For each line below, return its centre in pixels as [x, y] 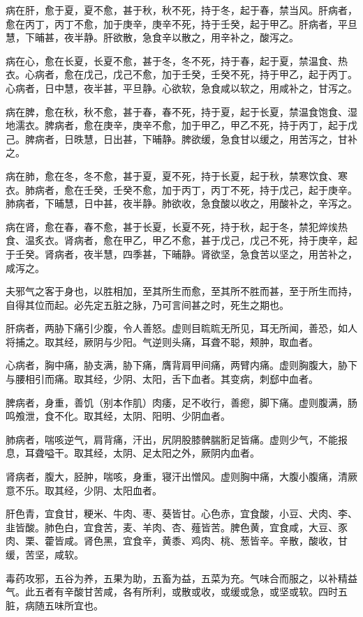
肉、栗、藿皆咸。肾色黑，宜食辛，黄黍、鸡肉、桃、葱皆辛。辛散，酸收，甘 [177, 541]
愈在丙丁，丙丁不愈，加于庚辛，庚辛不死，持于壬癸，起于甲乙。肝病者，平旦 [181, 23]
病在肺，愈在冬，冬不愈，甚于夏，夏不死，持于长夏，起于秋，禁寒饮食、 [172, 175]
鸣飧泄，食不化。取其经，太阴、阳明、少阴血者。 [118, 416]
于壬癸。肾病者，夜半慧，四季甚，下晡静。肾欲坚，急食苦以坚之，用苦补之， [181, 253]
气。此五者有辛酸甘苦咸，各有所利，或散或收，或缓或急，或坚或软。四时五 [177, 592]
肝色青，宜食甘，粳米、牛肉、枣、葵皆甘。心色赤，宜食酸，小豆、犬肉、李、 [181, 513]
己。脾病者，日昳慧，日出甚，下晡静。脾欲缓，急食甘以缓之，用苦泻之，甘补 [181, 138]
